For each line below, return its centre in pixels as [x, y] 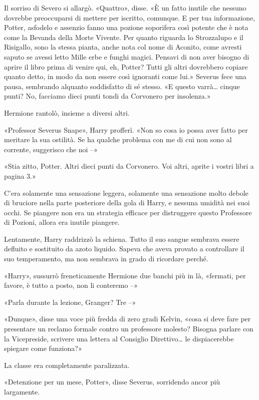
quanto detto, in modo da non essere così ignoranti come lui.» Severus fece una [125, 76]
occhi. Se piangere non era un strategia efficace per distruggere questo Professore [128, 212]
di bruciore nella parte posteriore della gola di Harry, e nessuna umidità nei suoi [127, 203]
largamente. [22, 391]
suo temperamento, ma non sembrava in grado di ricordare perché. [106, 259]
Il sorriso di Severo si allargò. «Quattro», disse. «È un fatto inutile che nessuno [125, 8]
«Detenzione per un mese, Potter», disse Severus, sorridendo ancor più [112, 382]
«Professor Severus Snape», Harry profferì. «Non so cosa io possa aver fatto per [126, 129]
